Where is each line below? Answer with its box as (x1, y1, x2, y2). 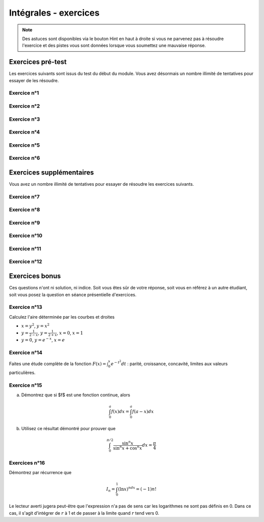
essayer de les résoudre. (9, 77, 59, 83)
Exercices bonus (9, 272, 61, 281)
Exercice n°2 (9, 103, 40, 109)
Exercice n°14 (9, 349, 43, 356)
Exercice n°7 (9, 193, 40, 200)
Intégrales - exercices (9, 7, 100, 18)
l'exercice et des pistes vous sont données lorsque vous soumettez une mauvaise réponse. (22, 43, 206, 48)
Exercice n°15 (9, 382, 43, 389)
